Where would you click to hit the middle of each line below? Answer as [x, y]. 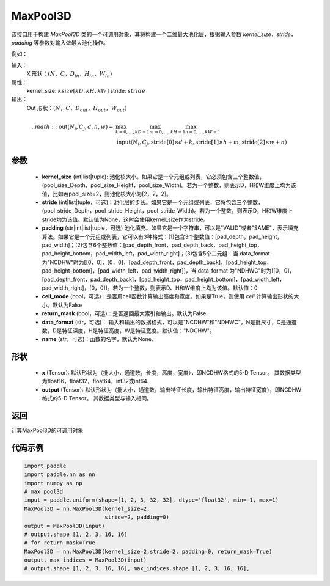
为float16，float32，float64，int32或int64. [95, 381]
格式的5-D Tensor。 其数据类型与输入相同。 [97, 398]
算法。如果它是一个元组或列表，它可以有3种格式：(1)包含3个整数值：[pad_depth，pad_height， [162, 236]
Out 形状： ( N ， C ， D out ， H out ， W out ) [77, 108]
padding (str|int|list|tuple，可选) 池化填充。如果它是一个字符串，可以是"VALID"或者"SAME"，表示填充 [170, 228]
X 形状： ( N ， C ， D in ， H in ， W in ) [69, 75]
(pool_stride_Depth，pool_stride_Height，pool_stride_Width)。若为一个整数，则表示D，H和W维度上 [167, 211]
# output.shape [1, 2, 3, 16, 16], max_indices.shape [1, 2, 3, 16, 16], [137, 569]
